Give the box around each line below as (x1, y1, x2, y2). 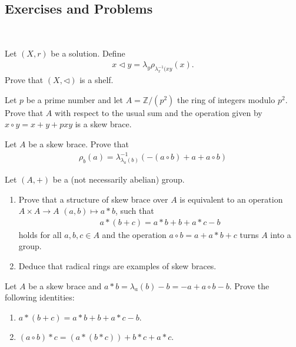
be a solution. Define (51, 47, 125, 59)
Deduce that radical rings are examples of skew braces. (18, 259, 217, 272)
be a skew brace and (28, 279, 102, 292)
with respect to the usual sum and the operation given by (55, 106, 262, 118)
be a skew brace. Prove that (28, 138, 129, 150)
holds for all (18, 228, 62, 240)
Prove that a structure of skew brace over (18, 193, 168, 205)
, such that (115, 204, 154, 217)
